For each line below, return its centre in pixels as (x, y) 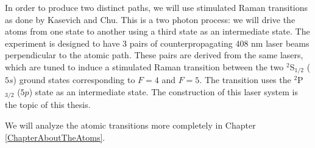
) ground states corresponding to (74, 80)
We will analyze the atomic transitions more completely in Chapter (130, 125)
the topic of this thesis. (48, 105)
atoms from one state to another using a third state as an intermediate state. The (157, 31)
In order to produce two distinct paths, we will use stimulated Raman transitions (157, 7)
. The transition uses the (245, 80)
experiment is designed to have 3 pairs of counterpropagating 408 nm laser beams (157, 43)
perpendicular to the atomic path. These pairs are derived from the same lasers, (154, 55)
